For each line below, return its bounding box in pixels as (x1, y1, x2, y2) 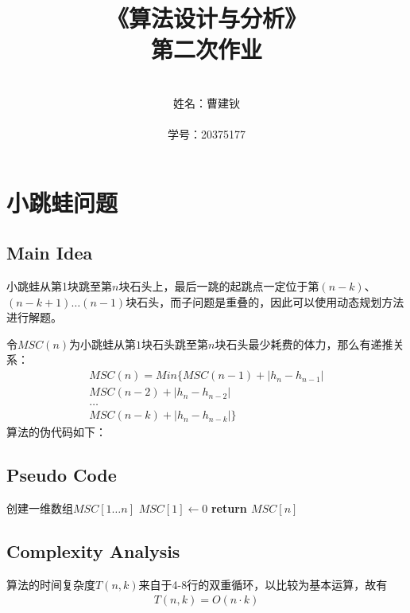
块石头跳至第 (141, 335, 209, 352)
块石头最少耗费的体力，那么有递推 (215, 335, 393, 352)
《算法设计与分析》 (106, 2, 307, 34)
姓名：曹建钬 (173, 94, 240, 111)
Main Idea (6, 240, 93, 265)
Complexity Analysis (6, 538, 180, 563)
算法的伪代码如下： (6, 424, 106, 440)
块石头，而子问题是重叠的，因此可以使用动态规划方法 (126, 293, 404, 310)
